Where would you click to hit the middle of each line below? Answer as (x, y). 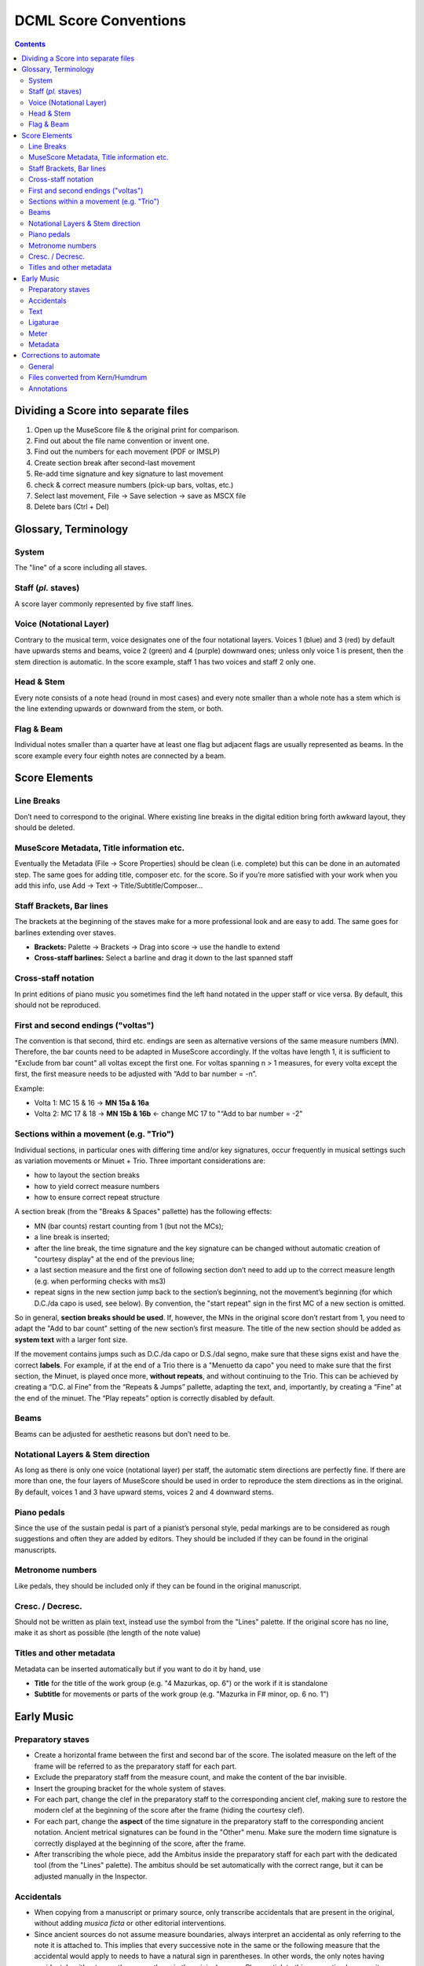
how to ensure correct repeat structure (97, 1197)
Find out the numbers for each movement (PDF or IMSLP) (127, 451)
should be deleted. (45, 828)
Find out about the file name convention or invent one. (122, 440)
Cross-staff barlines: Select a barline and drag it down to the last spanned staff (164, 958)
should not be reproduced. (58, 1005)
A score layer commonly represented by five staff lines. (104, 604)
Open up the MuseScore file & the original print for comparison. (137, 429)
